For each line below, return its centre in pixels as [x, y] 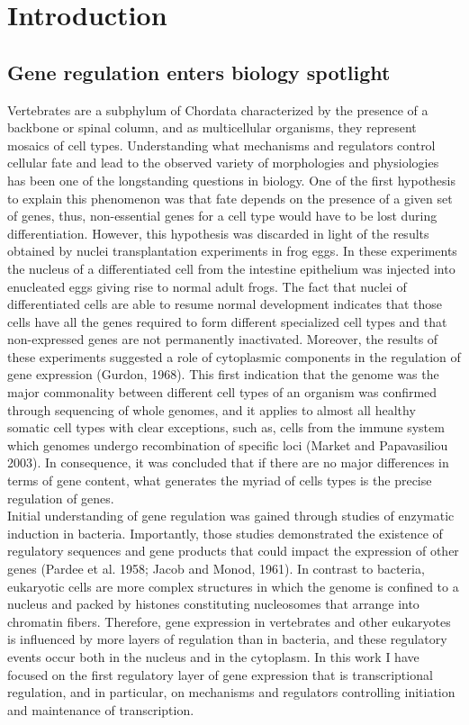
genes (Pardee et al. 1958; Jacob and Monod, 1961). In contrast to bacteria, [216, 569]
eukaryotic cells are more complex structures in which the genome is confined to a [233, 586]
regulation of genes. [61, 498]
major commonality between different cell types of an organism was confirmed [222, 392]
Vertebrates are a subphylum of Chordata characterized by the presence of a [218, 109]
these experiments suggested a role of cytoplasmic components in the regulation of [234, 356]
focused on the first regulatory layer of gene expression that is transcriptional [220, 674]
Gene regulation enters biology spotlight [199, 72]
